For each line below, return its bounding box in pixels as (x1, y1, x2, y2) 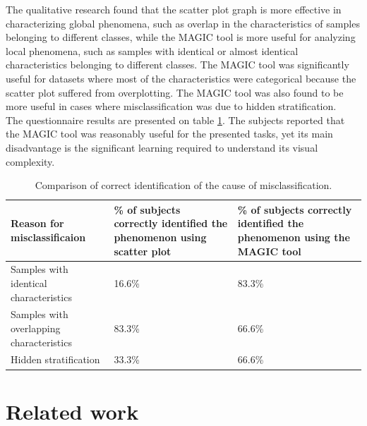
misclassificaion (11, 229, 86, 244)
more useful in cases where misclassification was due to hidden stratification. (6, 99, 337, 114)
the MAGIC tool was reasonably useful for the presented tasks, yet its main (6, 126, 333, 141)
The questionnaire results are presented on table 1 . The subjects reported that (6, 112, 345, 127)
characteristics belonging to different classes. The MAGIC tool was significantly (6, 57, 349, 72)
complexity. (6, 154, 55, 169)
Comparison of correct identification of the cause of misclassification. (35, 178, 332, 193)
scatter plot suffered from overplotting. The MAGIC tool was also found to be (6, 85, 344, 99)
